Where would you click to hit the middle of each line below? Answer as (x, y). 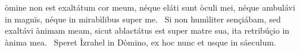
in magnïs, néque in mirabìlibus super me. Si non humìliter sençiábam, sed (143, 19)
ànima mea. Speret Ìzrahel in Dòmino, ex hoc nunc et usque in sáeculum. (140, 42)
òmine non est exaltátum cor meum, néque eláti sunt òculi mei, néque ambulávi (150, 7)
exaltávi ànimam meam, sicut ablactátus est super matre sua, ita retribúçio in (147, 30)
